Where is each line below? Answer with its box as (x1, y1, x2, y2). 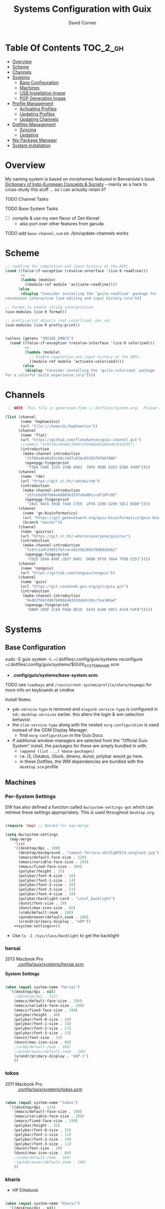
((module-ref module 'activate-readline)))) (25, 282, 118, 287)
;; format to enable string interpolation (5, 305, 93, 310)
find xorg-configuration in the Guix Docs (19, 732, 103, 738)
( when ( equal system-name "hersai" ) (5, 985, 80, 990)
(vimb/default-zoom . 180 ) (18, 910, 74, 915)
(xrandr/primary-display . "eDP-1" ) (14, 1054, 89, 1059)
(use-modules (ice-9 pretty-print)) (5, 323, 80, 328)
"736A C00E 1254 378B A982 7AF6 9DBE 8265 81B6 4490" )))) (27, 465, 151, 470)
